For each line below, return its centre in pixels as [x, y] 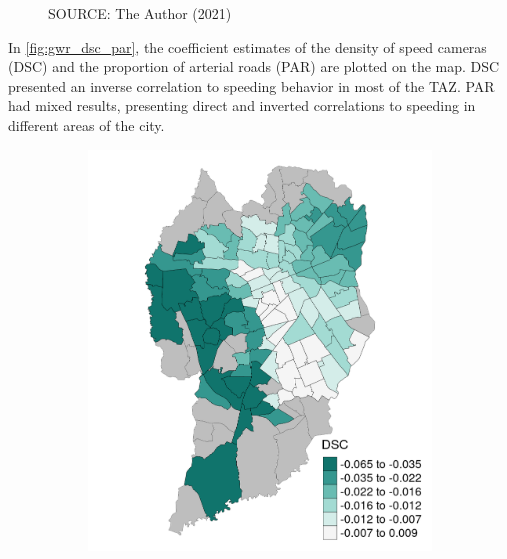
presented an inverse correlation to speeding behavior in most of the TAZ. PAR [251, 85]
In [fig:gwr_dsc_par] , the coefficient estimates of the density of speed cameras [247, 46]
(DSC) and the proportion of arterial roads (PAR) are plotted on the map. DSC [254, 66]
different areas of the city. [86, 124]
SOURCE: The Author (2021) [140, 13]
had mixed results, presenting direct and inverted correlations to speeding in [242, 105]
